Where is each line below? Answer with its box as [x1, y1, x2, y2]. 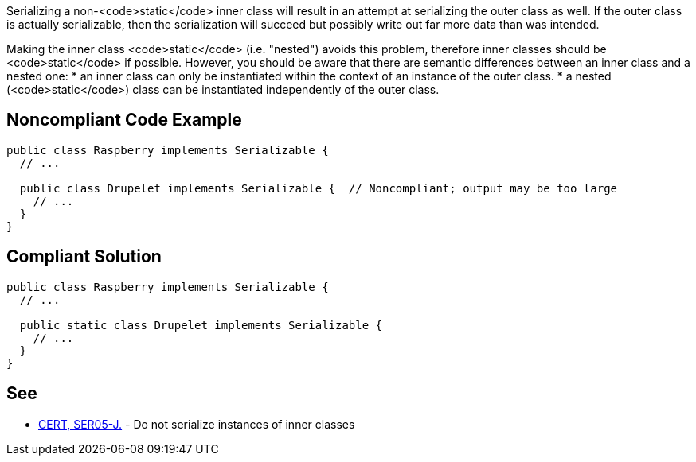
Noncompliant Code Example [6, 110, 242, 130]
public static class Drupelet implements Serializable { [19, 318, 383, 332]
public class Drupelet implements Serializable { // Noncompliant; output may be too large [19, 181, 618, 195]
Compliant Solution [6, 247, 162, 267]
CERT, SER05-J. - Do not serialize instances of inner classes [38, 417, 355, 431]
